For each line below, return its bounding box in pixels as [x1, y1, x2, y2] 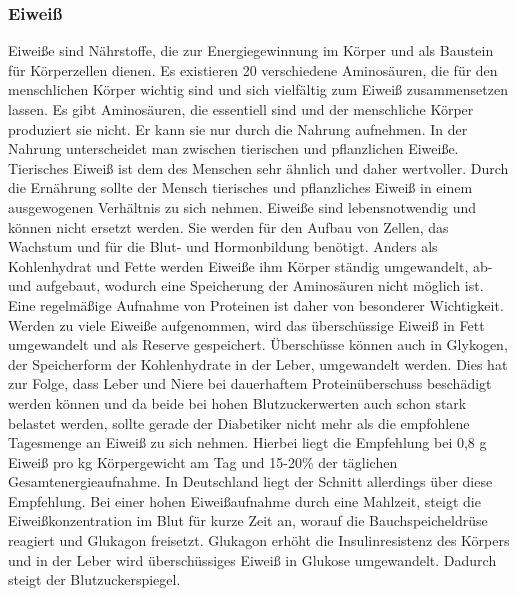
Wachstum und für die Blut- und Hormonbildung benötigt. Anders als [8, 236, 438, 257]
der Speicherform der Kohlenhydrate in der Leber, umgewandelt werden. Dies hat [8, 353, 508, 374]
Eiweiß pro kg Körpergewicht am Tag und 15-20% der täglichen [8, 451, 398, 472]
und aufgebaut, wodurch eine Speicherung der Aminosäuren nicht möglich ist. [8, 275, 484, 296]
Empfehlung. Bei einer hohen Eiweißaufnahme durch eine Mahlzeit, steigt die [8, 490, 481, 511]
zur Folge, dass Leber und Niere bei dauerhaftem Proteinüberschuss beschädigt [8, 373, 492, 394]
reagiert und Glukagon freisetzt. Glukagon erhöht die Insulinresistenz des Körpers [8, 530, 510, 551]
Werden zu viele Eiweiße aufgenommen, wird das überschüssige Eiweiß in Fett [8, 314, 485, 335]
